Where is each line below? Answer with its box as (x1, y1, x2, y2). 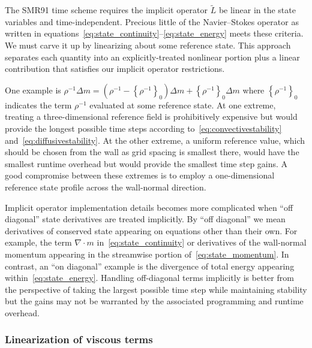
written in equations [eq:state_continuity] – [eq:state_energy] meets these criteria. (5, 27, 304, 40)
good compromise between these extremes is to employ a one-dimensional (5, 169, 275, 181)
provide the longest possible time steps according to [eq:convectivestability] (5, 122, 282, 134)
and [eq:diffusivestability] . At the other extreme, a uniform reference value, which (5, 134, 305, 146)
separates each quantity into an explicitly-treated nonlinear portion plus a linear (5, 50, 300, 63)
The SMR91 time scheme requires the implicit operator (5, 4, 208, 16)
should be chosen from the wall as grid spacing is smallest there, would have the (5, 146, 299, 158)
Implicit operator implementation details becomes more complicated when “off (5, 201, 293, 213)
